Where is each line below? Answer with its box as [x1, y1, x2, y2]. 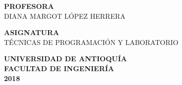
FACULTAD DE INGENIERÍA [4, 63, 115, 73]
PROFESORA [4, 1, 54, 11]
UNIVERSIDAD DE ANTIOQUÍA [4, 53, 127, 64]
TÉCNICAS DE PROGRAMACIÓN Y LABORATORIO [4, 37, 179, 47]
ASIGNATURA [4, 27, 60, 38]
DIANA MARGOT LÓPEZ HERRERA [4, 10, 125, 21]
